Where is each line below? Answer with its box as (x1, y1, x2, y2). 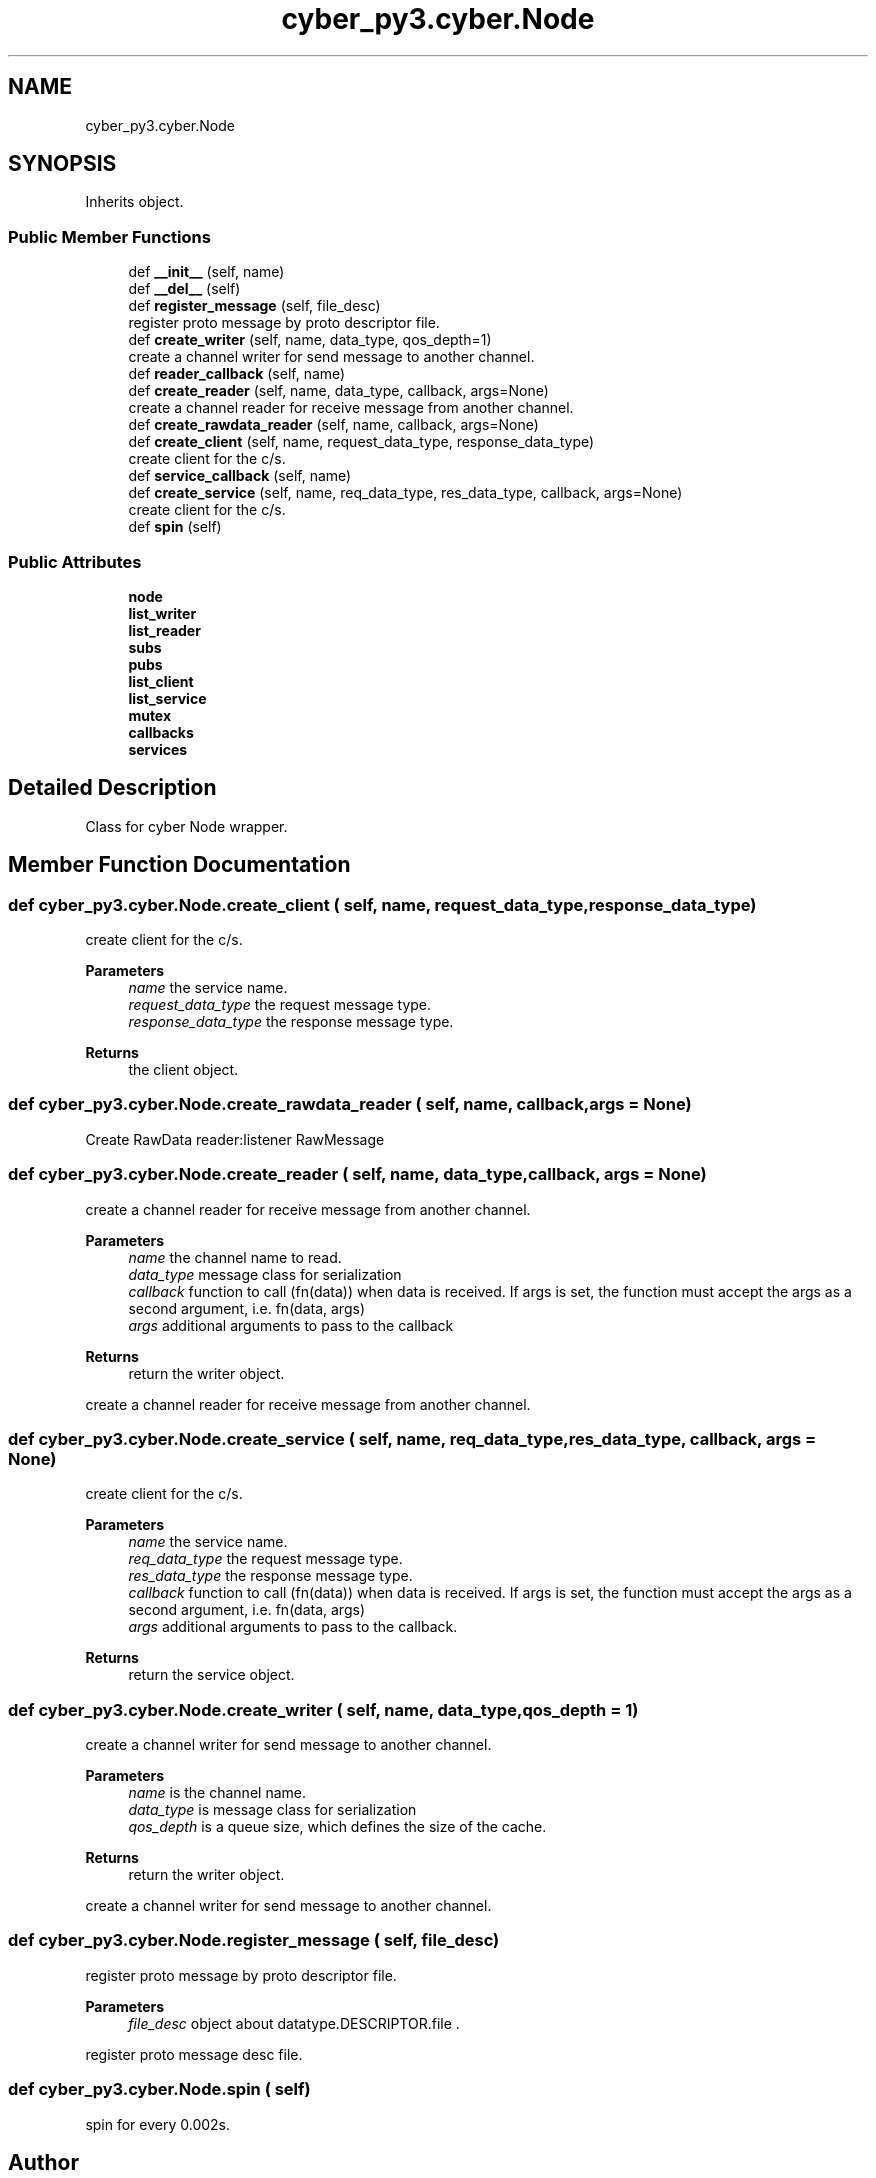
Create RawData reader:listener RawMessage (85, 1130, 385, 1148)
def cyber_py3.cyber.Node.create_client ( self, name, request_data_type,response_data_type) (8, 894, 757, 915)
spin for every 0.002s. (85, 2115, 231, 2133)
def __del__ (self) (128, 280, 241, 298)
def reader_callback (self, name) (128, 365, 346, 383)
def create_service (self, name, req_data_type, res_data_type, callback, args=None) (128, 484, 683, 502)
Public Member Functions (8, 226, 211, 247)
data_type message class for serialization (128, 1265, 402, 1283)
